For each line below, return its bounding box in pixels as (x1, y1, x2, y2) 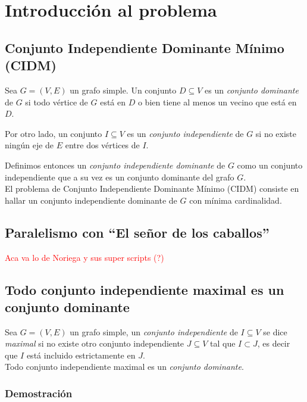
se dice (263, 325, 287, 338)
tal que (210, 337, 236, 350)
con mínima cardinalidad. (189, 194, 282, 206)
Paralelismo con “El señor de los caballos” (5, 223, 270, 241)
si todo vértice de (25, 95, 88, 108)
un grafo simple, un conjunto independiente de (70, 325, 238, 338)
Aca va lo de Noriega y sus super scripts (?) (5, 251, 164, 263)
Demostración (5, 386, 73, 400)
